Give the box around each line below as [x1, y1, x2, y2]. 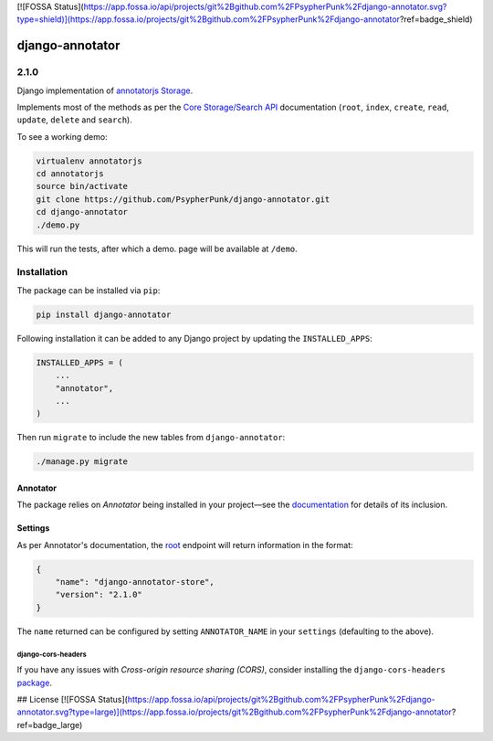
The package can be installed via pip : [16, 284, 161, 296]
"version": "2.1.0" [55, 589, 143, 600]
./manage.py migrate [36, 457, 128, 467]
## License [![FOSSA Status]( [16, 693, 128, 704]
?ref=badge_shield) [399, 14, 473, 25]
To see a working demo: [16, 131, 109, 142]
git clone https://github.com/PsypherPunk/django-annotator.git [36, 194, 330, 205]
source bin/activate [36, 181, 128, 192]
